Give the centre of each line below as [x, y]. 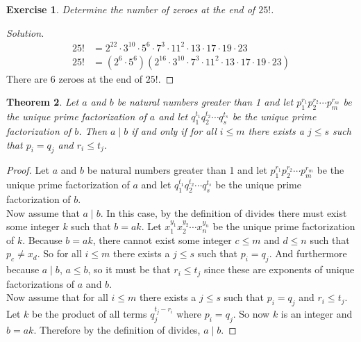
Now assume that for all [57, 297]
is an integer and [317, 314]
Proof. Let [28, 170]
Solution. [25, 32]
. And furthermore [308, 253]
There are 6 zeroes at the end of [75, 78]
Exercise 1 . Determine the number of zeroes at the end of [131, 9]
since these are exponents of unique [279, 269]
